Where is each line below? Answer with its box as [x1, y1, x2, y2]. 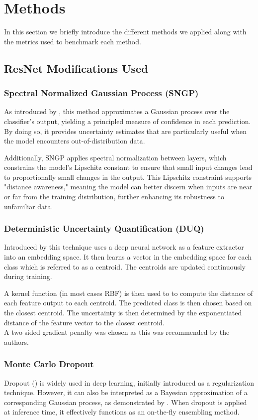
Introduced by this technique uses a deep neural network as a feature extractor [4, 242, 244, 252]
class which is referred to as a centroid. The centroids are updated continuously [4, 261, 246, 272]
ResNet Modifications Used [4, 60, 148, 76]
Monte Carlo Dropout [4, 358, 94, 370]
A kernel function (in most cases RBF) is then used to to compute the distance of [4, 287, 253, 298]
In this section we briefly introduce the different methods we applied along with [4, 26, 247, 37]
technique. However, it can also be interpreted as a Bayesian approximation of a [4, 387, 248, 398]
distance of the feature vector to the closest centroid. [4, 317, 165, 327]
